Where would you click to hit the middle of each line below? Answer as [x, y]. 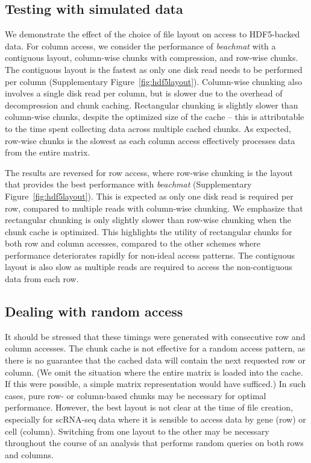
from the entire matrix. [48, 152]
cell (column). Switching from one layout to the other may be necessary [137, 431]
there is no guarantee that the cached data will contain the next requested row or [155, 360]
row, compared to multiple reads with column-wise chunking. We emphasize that [154, 208]
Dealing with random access [94, 311]
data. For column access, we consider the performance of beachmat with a [140, 46]
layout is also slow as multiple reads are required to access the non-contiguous [149, 267]
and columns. [29, 454]
